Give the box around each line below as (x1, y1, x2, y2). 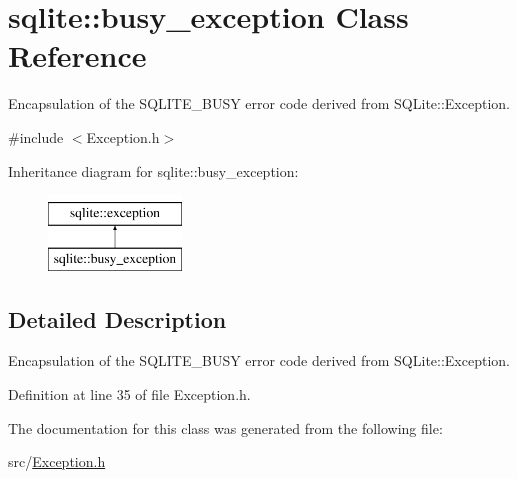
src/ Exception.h (8, 451, 106, 472)
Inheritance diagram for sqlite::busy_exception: (8, 160, 299, 181)
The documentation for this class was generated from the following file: (8, 417, 443, 438)
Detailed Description (8, 303, 227, 334)
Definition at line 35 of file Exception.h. (8, 384, 251, 405)
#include (8, 126, 64, 147)
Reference (8, 35, 147, 76)
